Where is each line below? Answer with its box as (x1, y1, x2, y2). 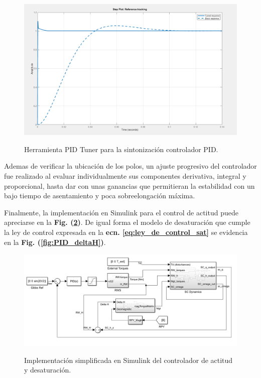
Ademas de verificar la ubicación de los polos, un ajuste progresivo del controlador (4, 161, 257, 171)
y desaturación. (24, 364, 71, 375)
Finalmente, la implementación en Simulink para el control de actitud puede (4, 207, 238, 217)
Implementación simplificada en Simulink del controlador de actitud (24, 354, 233, 365)
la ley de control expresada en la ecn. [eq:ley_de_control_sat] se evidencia (4, 227, 248, 237)
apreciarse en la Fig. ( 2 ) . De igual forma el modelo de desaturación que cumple (4, 217, 250, 227)
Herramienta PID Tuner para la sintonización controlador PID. (24, 144, 218, 154)
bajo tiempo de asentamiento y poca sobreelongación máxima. (4, 190, 195, 201)
